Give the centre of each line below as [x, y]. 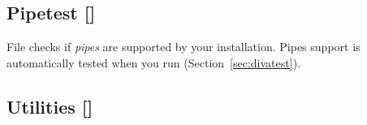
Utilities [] [50, 106]
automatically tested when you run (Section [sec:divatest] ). [153, 62]
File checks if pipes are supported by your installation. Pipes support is [183, 47]
